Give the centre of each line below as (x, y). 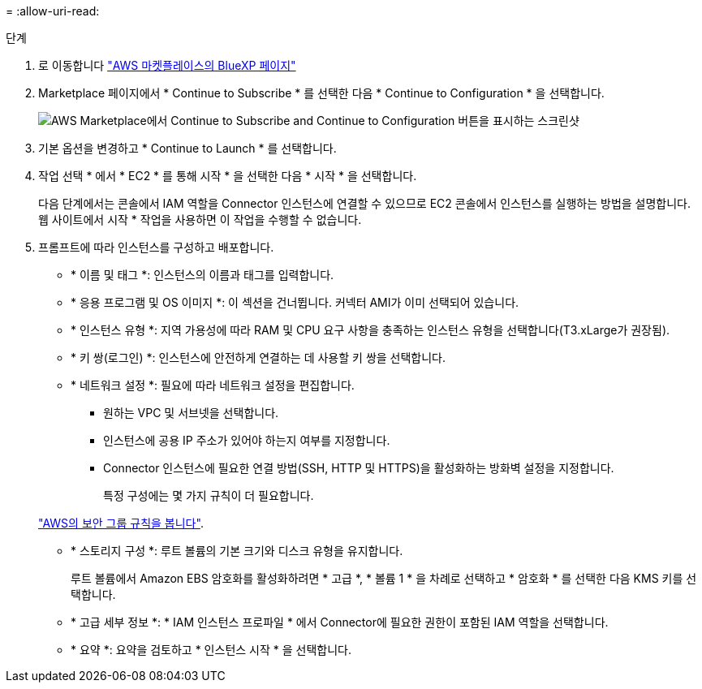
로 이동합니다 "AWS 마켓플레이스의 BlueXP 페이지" (167, 65)
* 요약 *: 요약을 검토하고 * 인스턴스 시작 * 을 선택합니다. (211, 650)
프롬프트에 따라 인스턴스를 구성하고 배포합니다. (156, 247)
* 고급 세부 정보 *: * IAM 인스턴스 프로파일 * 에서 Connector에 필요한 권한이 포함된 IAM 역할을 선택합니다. (340, 622)
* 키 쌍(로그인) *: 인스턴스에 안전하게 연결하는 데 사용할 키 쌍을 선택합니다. (258, 357)
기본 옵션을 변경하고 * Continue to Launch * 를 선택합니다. (187, 148)
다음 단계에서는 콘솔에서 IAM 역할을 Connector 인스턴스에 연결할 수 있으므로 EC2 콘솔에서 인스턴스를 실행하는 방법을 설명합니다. (365, 203)
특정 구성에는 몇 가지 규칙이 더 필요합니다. (209, 495)
